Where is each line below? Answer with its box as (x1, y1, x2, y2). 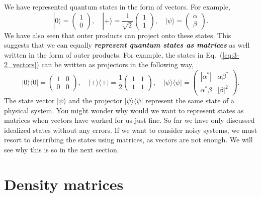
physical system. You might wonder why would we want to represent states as (4, 105, 244, 115)
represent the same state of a (145, 95, 234, 106)
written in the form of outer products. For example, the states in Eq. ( (4, 49, 223, 60)
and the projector (68, 95, 122, 106)
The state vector (4, 95, 55, 106)
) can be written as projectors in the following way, (36, 59, 194, 70)
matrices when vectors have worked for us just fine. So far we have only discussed (4, 115, 255, 125)
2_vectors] (4, 59, 37, 70)
